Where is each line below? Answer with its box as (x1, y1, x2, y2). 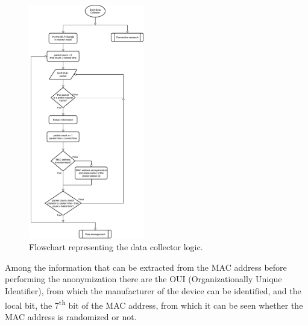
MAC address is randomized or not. (5, 310, 137, 323)
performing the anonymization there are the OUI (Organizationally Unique (5, 273, 282, 285)
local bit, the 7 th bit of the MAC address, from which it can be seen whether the (5, 297, 303, 311)
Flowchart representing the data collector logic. (29, 241, 203, 253)
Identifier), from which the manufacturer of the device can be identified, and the (5, 285, 301, 297)
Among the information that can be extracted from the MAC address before (5, 260, 287, 273)
